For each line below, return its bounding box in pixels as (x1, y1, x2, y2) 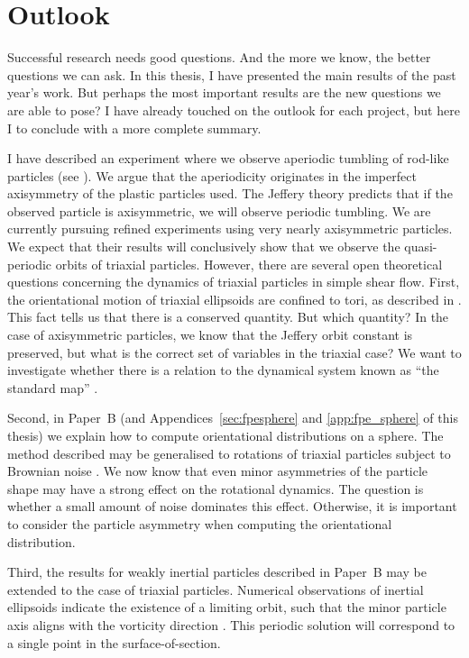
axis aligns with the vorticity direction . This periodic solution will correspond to (7, 615, 455, 634)
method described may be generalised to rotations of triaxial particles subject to (7, 443, 451, 462)
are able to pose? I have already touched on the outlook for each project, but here (7, 100, 460, 119)
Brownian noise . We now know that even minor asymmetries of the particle (7, 462, 428, 480)
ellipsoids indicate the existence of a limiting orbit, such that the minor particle (7, 598, 446, 617)
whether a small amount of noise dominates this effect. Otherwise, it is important (7, 497, 457, 516)
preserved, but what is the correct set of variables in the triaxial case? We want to (7, 343, 462, 361)
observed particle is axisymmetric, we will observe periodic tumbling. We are (7, 201, 431, 220)
